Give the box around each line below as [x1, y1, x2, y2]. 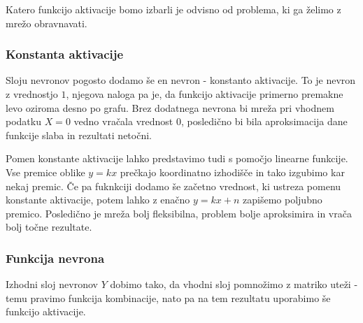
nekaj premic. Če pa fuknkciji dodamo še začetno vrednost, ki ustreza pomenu [6, 178, 341, 193]
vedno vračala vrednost [73, 114, 173, 129]
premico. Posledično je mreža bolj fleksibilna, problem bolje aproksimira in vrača [6, 206, 352, 220]
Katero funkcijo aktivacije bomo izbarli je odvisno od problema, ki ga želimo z [6, 2, 341, 16]
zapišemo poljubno [243, 192, 322, 207]
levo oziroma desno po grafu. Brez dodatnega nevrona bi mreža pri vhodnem [6, 100, 334, 115]
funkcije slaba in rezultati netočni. [6, 127, 152, 142]
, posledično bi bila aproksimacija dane [180, 114, 348, 129]
